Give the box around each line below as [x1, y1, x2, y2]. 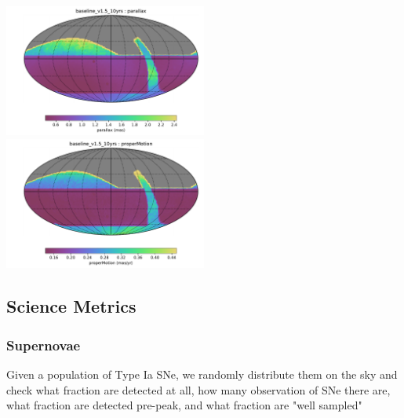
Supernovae [6, 335, 81, 354]
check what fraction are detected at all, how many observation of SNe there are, [6, 381, 391, 398]
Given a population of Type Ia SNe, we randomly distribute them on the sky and [6, 365, 398, 382]
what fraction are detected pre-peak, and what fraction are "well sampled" [6, 397, 362, 413]
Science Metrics [6, 294, 136, 318]
